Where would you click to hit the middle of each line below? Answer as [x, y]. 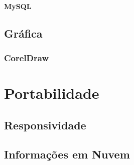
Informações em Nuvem [67, 154]
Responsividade [45, 125]
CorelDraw [26, 57]
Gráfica [23, 33]
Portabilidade [52, 93]
